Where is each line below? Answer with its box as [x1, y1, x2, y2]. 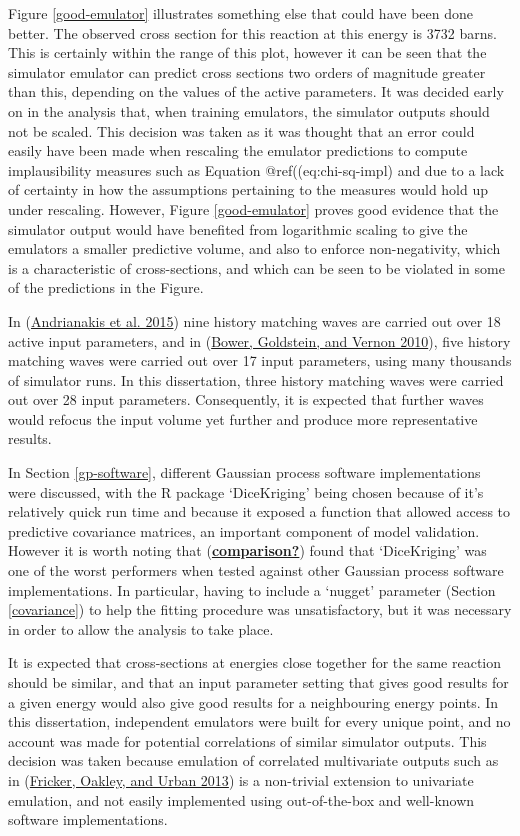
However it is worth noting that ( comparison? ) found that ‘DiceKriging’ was [8, 540, 487, 561]
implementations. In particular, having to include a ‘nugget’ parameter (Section [8, 579, 496, 600]
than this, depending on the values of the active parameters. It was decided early [8, 81, 504, 102]
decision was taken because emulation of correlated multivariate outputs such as [8, 750, 499, 771]
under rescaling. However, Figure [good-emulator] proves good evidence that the [8, 198, 499, 219]
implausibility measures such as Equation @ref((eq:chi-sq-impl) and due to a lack [8, 159, 505, 180]
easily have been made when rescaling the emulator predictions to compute [8, 140, 468, 161]
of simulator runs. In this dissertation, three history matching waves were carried [8, 369, 504, 390]
